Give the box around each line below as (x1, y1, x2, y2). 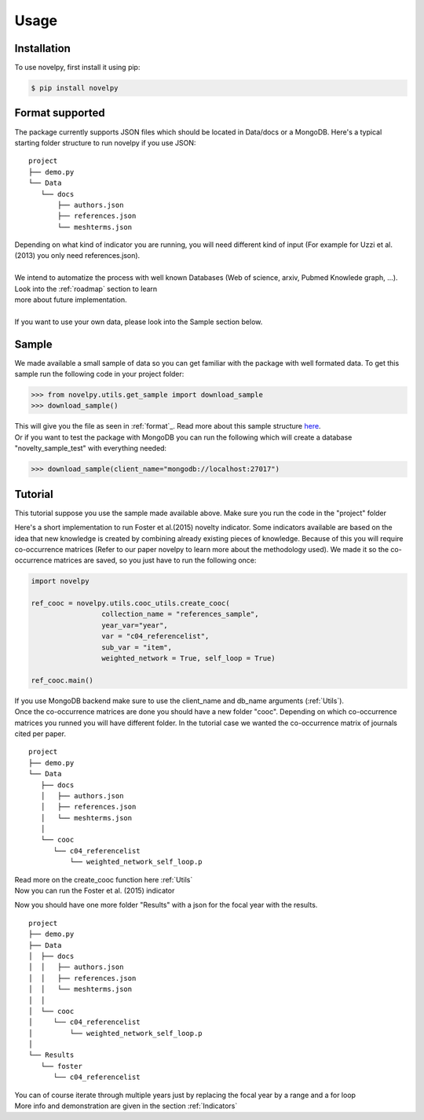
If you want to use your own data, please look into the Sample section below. (14, 317, 263, 326)
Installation (14, 42, 71, 55)
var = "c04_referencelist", (101, 632, 210, 641)
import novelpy (31, 577, 90, 586)
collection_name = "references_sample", (101, 610, 259, 619)
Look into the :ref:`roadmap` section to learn (14, 284, 158, 293)
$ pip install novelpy (31, 83, 119, 93)
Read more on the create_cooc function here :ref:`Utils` (14, 875, 193, 884)
